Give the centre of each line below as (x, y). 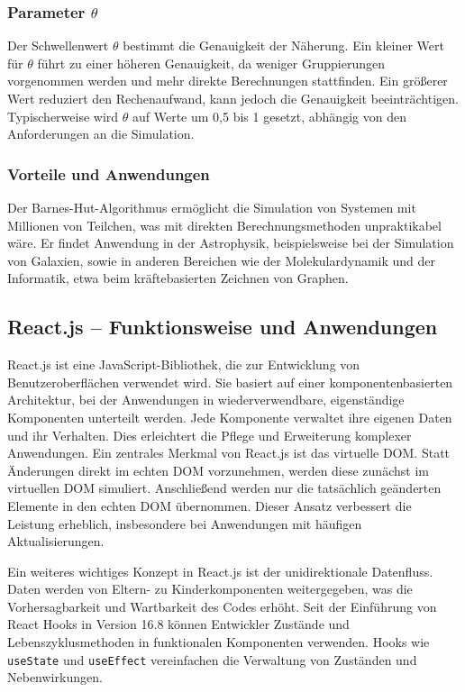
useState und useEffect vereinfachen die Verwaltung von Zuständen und (212, 659)
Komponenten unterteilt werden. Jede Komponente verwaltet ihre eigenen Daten (230, 417)
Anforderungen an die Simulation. (101, 134)
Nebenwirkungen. (55, 677)
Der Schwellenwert (58, 46)
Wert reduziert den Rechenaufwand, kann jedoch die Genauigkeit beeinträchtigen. (233, 98)
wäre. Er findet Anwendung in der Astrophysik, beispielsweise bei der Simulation (231, 243)
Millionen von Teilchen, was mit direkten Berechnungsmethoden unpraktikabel (224, 225)
